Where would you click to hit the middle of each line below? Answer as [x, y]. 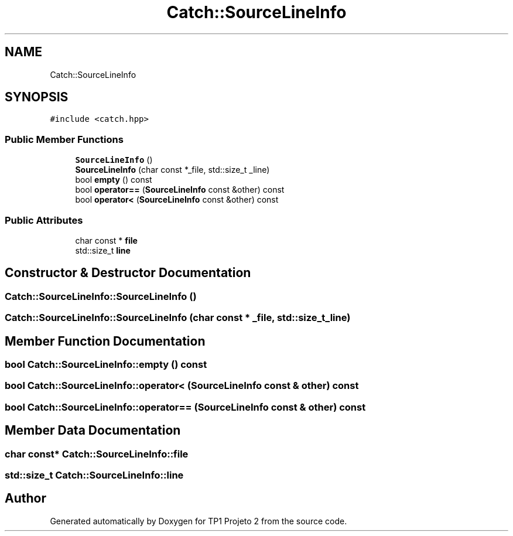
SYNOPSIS [37, 97]
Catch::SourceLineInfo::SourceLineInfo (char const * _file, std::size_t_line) [178, 318]
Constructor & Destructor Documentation [128, 273]
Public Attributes [44, 220]
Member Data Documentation [93, 431]
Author [25, 499]
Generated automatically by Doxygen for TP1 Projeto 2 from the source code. [199, 521]
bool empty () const [114, 180]
